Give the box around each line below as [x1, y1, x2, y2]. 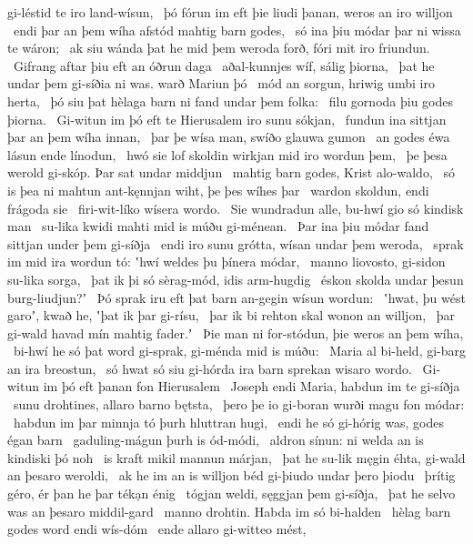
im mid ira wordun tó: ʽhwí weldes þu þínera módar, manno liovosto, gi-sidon [7, 252, 446, 271]
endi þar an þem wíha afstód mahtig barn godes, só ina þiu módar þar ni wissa [13, 20, 461, 39]
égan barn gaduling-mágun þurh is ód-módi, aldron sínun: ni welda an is [7, 430, 424, 449]
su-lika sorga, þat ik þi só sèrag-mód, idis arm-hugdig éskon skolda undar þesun [7, 269, 464, 288]
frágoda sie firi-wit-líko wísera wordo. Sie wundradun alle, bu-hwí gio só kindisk [7, 198, 464, 217]
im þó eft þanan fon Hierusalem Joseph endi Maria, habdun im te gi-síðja [43, 377, 460, 396]
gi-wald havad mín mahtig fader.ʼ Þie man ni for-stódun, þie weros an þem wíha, [7, 323, 464, 342]
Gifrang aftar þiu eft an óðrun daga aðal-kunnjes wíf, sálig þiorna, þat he [13, 55, 435, 75]
